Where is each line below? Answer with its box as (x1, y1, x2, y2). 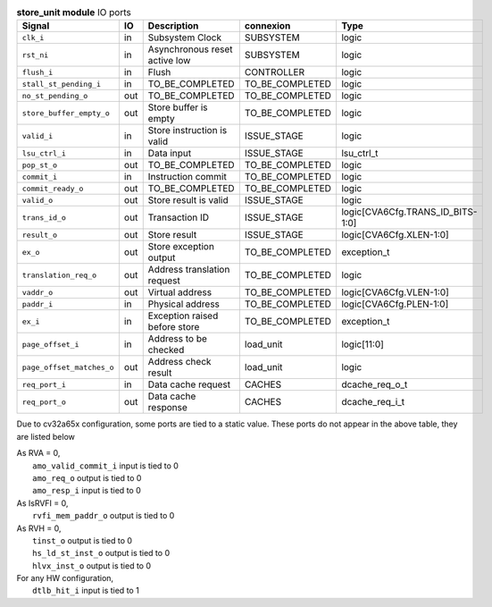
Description (147, 20, 199, 32)
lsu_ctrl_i (21, 148, 67, 158)
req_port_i (21, 380, 67, 389)
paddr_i (21, 299, 54, 308)
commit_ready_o (21, 183, 84, 193)
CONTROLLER (244, 66, 305, 79)
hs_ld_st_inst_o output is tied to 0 (32, 548, 170, 559)
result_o (21, 230, 58, 240)
